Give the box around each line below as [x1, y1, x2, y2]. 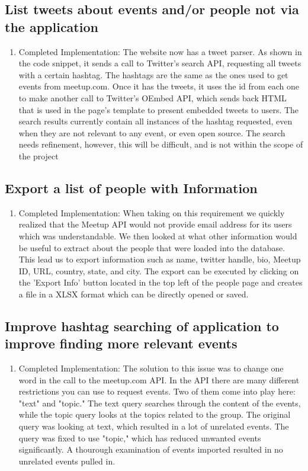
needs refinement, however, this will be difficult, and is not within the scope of [18, 138, 303, 150]
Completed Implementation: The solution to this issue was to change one [18, 362, 284, 374]
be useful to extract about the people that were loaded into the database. [18, 241, 285, 254]
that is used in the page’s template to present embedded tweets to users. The [18, 103, 299, 116]
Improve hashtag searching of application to [5, 316, 279, 335]
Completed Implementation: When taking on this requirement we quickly [18, 206, 285, 219]
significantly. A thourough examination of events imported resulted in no [18, 443, 283, 456]
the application [5, 17, 98, 36]
